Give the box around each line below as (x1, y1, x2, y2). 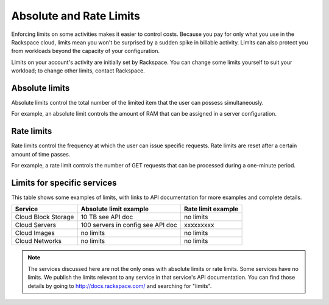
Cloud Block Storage (15, 213, 74, 222)
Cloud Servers (15, 221, 56, 230)
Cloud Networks (15, 237, 62, 245)
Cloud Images (15, 229, 55, 237)
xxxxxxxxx (183, 221, 214, 230)
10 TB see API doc (80, 213, 133, 222)
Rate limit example (183, 205, 239, 213)
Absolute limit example (80, 205, 149, 213)
